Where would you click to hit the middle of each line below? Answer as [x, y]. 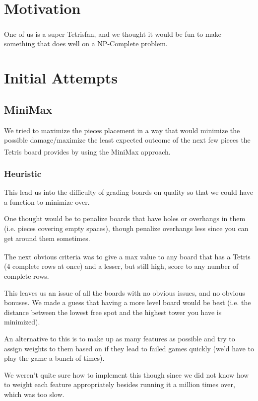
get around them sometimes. [47, 238]
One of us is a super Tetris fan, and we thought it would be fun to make [113, 34]
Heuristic [23, 173]
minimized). [22, 322]
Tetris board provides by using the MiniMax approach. [87, 151]
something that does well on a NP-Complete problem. [86, 43]
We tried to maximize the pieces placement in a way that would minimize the [122, 130]
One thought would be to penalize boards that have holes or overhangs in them [125, 218]
